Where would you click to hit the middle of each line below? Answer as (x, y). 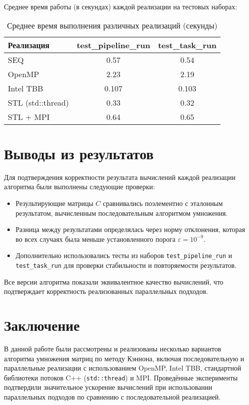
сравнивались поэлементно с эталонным (163, 203)
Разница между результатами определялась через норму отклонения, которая (130, 229)
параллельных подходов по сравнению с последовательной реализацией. (112, 396)
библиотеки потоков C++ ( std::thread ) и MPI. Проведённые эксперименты (121, 377)
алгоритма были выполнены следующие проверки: (79, 187)
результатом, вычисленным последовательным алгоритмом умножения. (122, 213)
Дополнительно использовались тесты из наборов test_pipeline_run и (124, 255)
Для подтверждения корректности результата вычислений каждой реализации (120, 177)
